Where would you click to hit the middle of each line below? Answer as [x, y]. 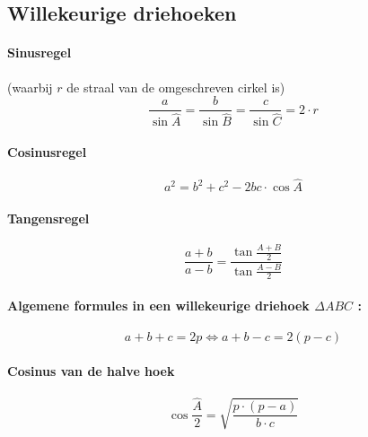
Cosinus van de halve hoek [91, 370]
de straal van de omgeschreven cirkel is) [176, 87]
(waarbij [30, 87]
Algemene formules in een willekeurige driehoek [158, 306]
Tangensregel [48, 218]
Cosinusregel [47, 151]
